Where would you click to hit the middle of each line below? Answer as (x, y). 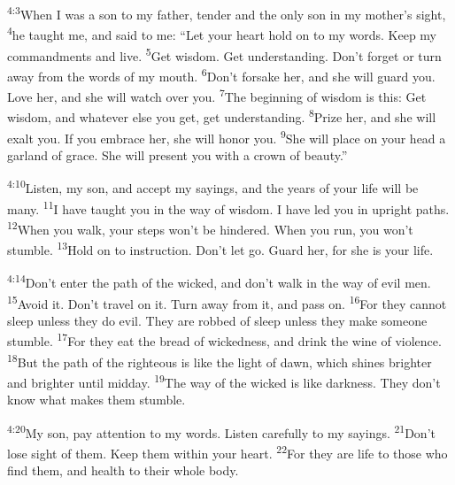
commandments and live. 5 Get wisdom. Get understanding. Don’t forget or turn (224, 54)
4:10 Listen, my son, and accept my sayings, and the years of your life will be (213, 186)
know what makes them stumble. (96, 400)
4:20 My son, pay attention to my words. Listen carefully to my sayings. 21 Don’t (221, 431)
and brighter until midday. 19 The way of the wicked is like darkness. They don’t (224, 381)
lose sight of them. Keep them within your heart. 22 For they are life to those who (227, 452)
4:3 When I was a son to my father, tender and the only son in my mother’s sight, (227, 13)
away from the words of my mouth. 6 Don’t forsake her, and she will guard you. (221, 74)
